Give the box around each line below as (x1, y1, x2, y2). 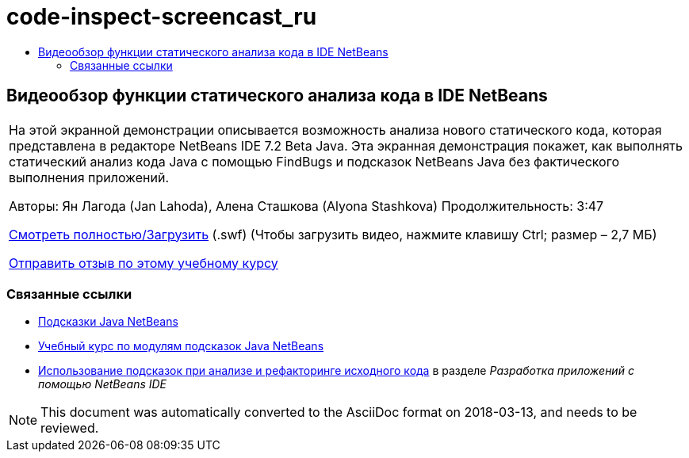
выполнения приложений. (9, 169, 169, 185)
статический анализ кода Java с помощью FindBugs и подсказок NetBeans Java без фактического (9, 153, 619, 170)
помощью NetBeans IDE (38, 377, 167, 391)
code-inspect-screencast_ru (6, 3, 317, 30)
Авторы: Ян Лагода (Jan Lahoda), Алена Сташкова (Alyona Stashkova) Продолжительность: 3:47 (9, 197, 604, 214)
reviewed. (40, 420, 99, 437)
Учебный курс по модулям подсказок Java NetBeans (38, 339, 324, 353)
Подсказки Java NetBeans (38, 315, 178, 329)
